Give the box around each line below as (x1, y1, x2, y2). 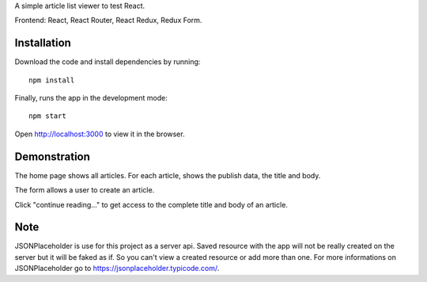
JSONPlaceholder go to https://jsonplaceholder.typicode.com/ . (14, 264, 220, 273)
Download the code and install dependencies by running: (14, 57, 201, 67)
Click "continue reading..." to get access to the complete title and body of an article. (14, 200, 289, 209)
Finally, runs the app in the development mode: (14, 93, 168, 103)
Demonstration (14, 150, 91, 163)
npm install (28, 75, 75, 85)
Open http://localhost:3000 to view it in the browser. (14, 129, 185, 139)
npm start (28, 112, 66, 120)
